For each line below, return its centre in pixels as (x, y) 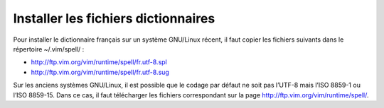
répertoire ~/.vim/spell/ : (49, 49)
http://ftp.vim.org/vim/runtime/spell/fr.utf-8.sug (100, 72)
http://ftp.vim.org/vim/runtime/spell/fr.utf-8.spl (99, 62)
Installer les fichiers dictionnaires (114, 18)
